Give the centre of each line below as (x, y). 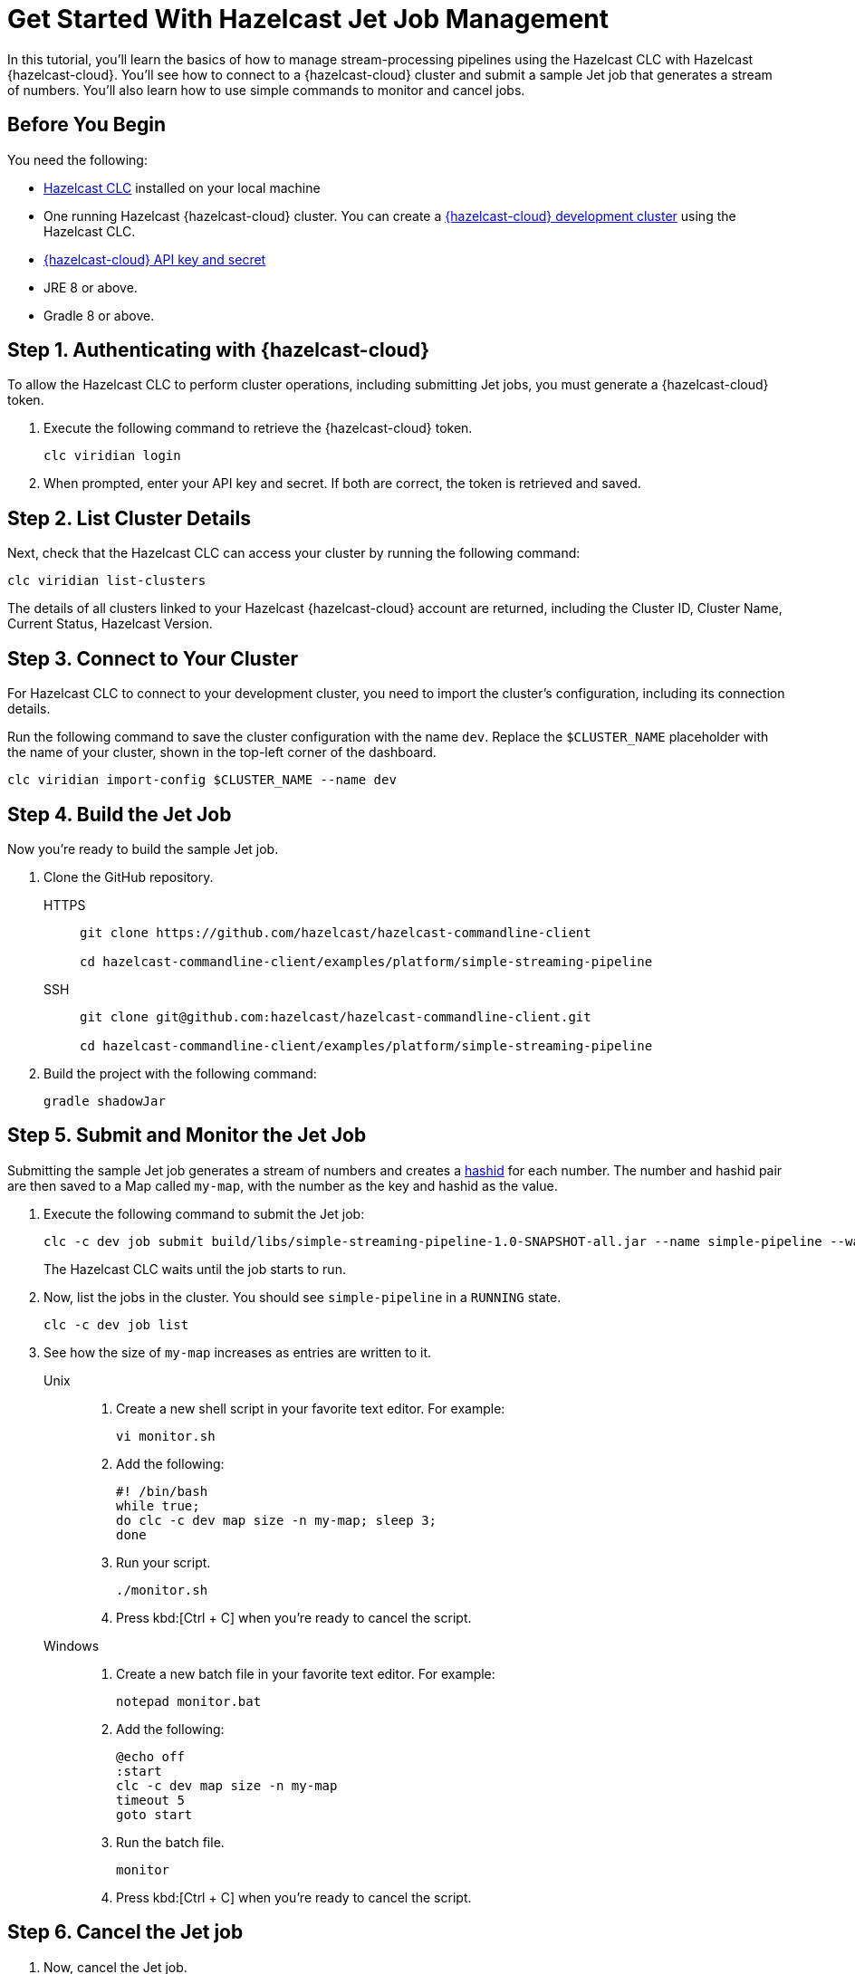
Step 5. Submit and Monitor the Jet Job (187, 1136)
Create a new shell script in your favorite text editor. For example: (311, 1408)
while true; (158, 1505)
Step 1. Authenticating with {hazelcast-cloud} (219, 350)
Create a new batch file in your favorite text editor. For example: (306, 1673)
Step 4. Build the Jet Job (120, 814)
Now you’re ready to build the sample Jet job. (143, 848)
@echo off (150, 1756)
